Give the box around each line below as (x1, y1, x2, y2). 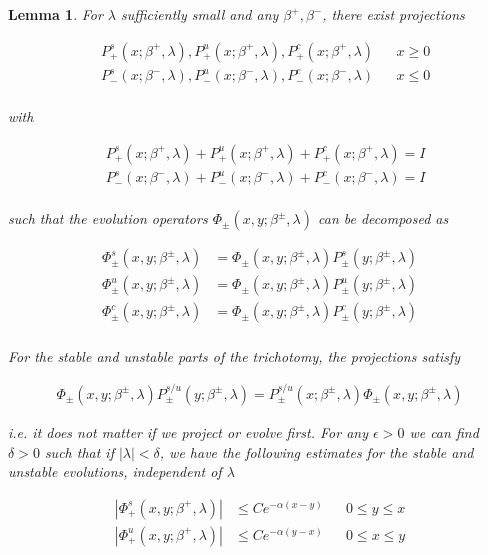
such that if (44, 441, 114, 462)
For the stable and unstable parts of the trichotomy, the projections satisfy (8, 345, 461, 366)
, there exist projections (322, 4, 465, 24)
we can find (409, 421, 479, 442)
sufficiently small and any (121, 4, 279, 24)
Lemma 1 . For (8, 4, 103, 24)
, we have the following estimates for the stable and (159, 441, 474, 462)
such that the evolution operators (8, 208, 208, 229)
